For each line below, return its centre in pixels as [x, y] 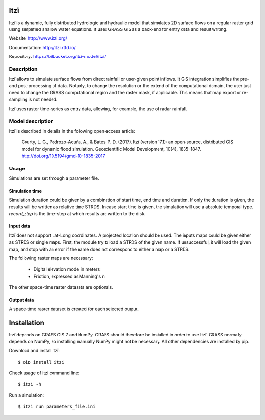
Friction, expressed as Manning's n [69, 276]
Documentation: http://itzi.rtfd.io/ [42, 47]
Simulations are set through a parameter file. [54, 178]
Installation [26, 323]
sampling [18, 99]
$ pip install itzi [41, 362]
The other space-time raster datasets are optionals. [61, 287]
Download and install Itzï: [34, 351]
